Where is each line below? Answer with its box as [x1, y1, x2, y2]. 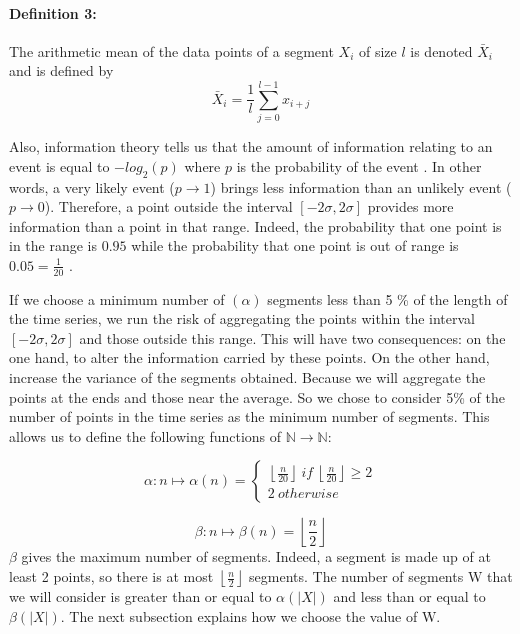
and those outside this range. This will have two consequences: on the [79, 327, 506, 348]
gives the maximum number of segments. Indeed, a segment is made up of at [21, 546, 491, 567]
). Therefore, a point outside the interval [44, 196, 293, 217]
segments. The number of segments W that [249, 566, 513, 587]
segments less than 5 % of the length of [267, 288, 508, 309]
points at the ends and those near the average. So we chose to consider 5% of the [9, 386, 505, 407]
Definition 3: [9, 2, 97, 23]
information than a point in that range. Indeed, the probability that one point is [9, 215, 502, 236]
